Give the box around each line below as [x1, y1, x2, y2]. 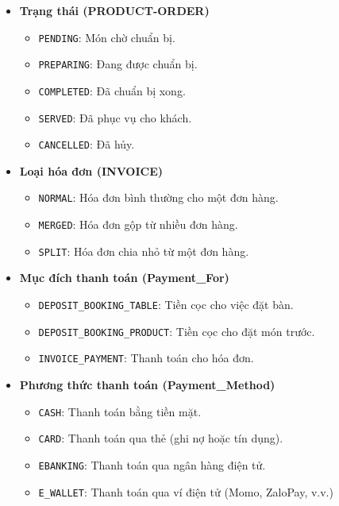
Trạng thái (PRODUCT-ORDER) [19, 2, 210, 18]
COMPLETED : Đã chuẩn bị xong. [38, 82, 186, 98]
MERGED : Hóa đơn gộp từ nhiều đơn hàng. [38, 216, 238, 233]
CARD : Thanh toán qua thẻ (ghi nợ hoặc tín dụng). [38, 430, 283, 446]
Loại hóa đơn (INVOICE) [19, 162, 164, 179]
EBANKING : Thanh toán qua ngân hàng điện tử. [38, 456, 266, 473]
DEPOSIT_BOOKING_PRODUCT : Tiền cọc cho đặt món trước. [38, 323, 315, 339]
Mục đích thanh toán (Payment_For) [19, 269, 229, 286]
